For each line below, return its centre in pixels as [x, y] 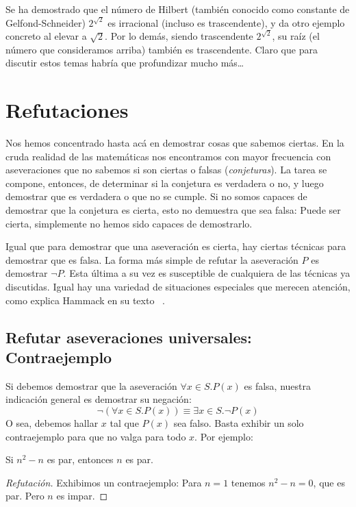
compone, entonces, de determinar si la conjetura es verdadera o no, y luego [165, 183]
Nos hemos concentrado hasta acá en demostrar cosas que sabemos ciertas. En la [175, 143]
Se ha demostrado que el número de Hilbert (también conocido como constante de [178, 9]
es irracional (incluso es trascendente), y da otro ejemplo [226, 22]
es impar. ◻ [82, 496]
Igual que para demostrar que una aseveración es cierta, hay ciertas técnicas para [176, 246]
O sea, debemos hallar [52, 423]
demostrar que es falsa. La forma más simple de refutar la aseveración [152, 259]
